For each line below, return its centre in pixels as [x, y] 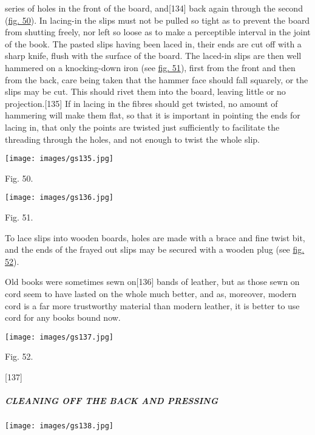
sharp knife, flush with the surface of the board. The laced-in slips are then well [153, 56]
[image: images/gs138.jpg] [59, 426]
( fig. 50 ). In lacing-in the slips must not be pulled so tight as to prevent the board [157, 20]
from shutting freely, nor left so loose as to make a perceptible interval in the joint [158, 32]
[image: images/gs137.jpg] [59, 337]
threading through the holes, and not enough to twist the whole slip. [132, 139]
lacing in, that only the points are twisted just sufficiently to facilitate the [142, 127]
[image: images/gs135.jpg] [59, 159]
